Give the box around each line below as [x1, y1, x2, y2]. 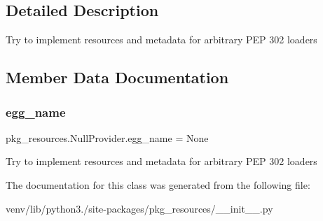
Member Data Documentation [6, 66, 229, 88]
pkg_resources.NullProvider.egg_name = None [6, 130, 209, 145]
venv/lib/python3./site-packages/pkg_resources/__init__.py [6, 201, 273, 215]
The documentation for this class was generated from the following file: [6, 177, 310, 192]
